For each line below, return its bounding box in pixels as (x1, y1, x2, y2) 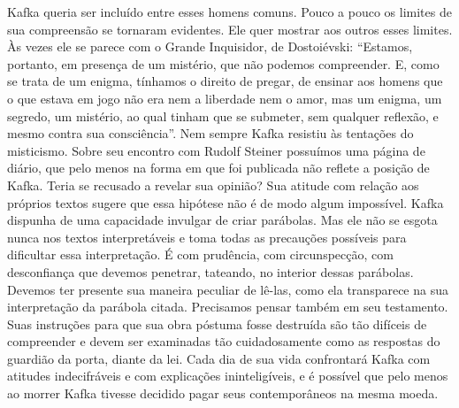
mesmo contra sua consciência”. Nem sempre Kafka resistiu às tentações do (7, 124, 414, 142)
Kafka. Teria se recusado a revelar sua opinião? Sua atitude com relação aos (7, 175, 419, 194)
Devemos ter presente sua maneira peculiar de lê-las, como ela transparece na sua (7, 280, 448, 298)
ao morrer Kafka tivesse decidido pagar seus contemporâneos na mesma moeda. (7, 384, 439, 403)
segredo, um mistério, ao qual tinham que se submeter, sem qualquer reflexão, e (7, 106, 439, 125)
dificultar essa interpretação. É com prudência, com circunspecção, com (7, 245, 394, 264)
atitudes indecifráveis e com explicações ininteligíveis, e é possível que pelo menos (7, 366, 448, 385)
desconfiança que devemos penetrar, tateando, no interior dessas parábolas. (7, 262, 414, 281)
